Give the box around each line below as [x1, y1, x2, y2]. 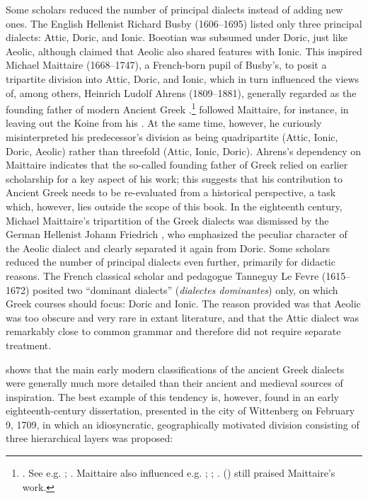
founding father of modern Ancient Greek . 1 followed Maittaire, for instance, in [6, 100, 349, 116]
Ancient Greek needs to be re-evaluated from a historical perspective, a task [6, 185, 336, 200]
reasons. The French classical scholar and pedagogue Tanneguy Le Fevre [6, 268, 319, 283]
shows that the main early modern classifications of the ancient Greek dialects [6, 361, 345, 376]
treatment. [6, 337, 52, 352]
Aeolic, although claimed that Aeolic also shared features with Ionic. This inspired [6, 43, 362, 58]
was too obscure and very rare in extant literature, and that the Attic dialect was [6, 310, 359, 324]
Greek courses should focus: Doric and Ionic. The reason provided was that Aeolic [6, 296, 361, 311]
